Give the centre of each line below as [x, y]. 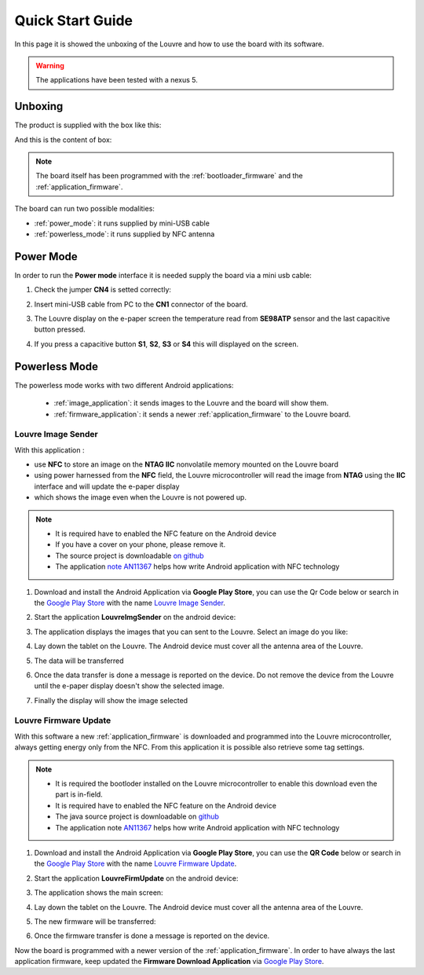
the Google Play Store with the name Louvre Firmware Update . [135, 863]
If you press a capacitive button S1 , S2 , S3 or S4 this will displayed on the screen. [166, 344]
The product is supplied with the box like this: [88, 125]
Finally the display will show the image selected [111, 700]
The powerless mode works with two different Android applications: [124, 385]
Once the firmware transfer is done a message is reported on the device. [152, 936]
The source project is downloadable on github [130, 555]
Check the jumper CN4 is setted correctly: [103, 290]
